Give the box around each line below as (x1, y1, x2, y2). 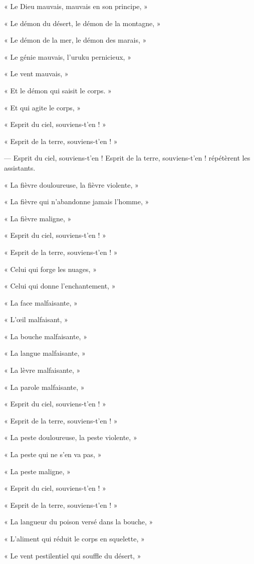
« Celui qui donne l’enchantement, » (4, 280, 116, 291)
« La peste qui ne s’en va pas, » (4, 449, 102, 460)
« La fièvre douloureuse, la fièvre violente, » (4, 179, 139, 190)
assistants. (4, 162, 36, 173)
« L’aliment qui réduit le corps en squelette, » (4, 533, 145, 543)
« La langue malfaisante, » (4, 348, 86, 358)
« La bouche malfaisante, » (4, 331, 87, 341)
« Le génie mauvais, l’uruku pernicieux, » (4, 51, 131, 62)
